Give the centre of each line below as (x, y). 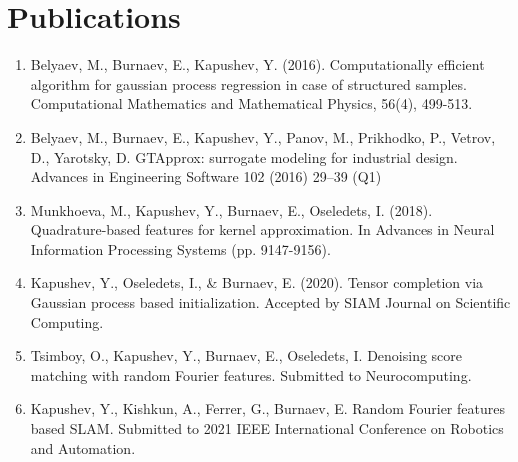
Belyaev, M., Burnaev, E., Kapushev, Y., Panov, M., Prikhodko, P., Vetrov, (263, 136)
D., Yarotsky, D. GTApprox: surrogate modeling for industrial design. (244, 156)
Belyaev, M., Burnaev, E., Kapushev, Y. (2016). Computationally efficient (257, 64)
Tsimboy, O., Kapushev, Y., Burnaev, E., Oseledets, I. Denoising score (246, 355)
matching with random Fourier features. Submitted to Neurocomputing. (251, 374)
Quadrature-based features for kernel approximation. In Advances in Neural (262, 229)
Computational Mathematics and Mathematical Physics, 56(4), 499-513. (251, 103)
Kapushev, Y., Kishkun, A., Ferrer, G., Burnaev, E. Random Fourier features (267, 408)
